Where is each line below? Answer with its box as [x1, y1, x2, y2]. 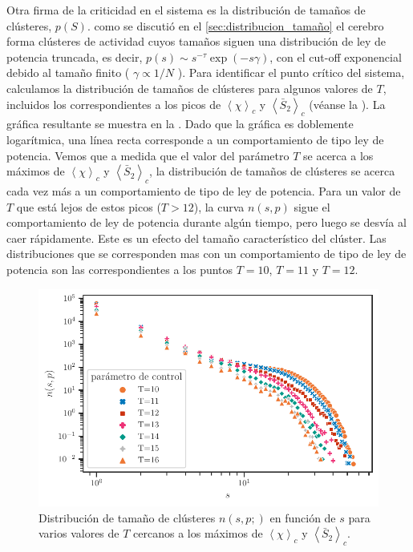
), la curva [193, 198, 245, 215]
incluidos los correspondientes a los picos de [6, 95, 221, 112]
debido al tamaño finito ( [6, 64, 130, 81]
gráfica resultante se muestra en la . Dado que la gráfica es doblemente [6, 115, 354, 132]
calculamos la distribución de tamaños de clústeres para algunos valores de [6, 79, 373, 96]
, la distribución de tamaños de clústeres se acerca [149, 163, 395, 179]
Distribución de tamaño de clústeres [38, 509, 216, 526]
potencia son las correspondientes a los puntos [6, 260, 233, 277]
